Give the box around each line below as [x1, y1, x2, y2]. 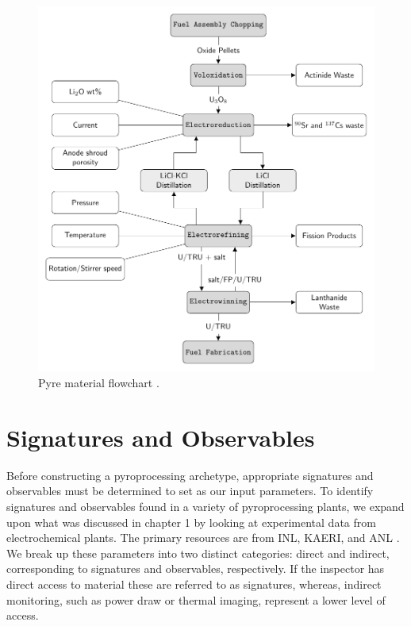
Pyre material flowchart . [38, 374, 159, 391]
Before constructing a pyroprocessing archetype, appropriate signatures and [6, 467, 374, 483]
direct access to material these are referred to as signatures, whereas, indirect [6, 575, 382, 592]
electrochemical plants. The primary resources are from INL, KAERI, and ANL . [6, 529, 400, 546]
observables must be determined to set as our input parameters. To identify [6, 482, 374, 499]
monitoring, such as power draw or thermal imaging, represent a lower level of [6, 591, 386, 608]
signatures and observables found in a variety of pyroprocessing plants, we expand [6, 497, 405, 514]
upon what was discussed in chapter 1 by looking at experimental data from [6, 513, 376, 530]
